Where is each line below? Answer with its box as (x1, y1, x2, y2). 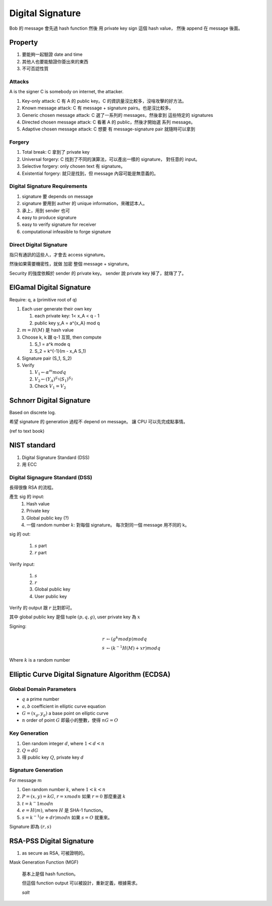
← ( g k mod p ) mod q (106, 635, 147, 642)
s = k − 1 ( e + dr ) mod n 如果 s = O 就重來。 (22, 814, 113, 820)
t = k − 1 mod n (22, 800, 53, 806)
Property (9, 38, 38, 47)
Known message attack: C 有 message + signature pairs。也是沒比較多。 (22, 105, 174, 111)
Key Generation (9, 730, 48, 737)
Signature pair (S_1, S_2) (22, 355, 72, 361)
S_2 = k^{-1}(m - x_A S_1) (34, 348, 87, 354)
